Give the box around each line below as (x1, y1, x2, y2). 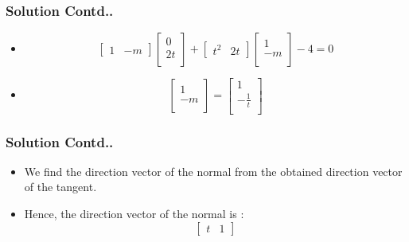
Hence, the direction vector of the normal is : (24, 205, 244, 222)
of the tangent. (24, 178, 97, 195)
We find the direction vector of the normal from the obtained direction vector (24, 162, 403, 179)
